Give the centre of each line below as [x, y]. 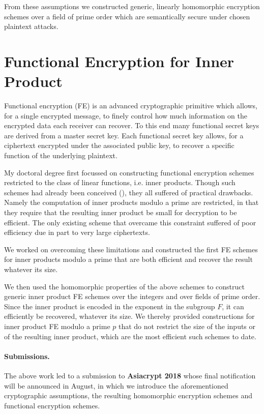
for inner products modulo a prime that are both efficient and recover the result [128, 259]
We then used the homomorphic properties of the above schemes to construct [125, 286]
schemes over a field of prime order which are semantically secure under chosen [127, 16]
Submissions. [27, 356]
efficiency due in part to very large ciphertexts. [77, 232]
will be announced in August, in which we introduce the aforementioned [116, 385]
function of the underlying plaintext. [61, 155]
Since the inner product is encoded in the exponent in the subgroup [110, 306]
